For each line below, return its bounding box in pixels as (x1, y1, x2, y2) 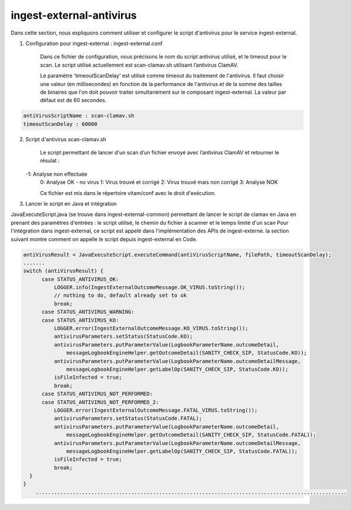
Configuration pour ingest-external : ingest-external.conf (25, 40, 163, 47)
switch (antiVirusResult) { (23, 268, 104, 275)
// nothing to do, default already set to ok (53, 292, 187, 299)
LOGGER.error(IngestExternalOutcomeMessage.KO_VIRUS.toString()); (53, 325, 249, 332)
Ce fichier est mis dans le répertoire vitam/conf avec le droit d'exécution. (40, 189, 216, 196)
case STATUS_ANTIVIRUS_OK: (42, 276, 119, 282)
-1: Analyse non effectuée (25, 170, 88, 177)
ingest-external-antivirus (11, 9, 137, 22)
